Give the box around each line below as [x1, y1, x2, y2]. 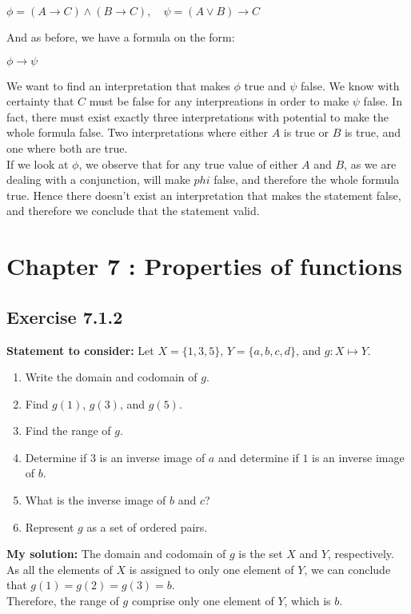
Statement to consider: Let [6, 341, 154, 358]
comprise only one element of [131, 592, 274, 609]
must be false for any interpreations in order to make [89, 93, 349, 110]
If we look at [6, 155, 69, 172]
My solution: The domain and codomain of [6, 545, 226, 562]
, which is [284, 592, 331, 609]
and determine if [217, 449, 299, 465]
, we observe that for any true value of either [78, 155, 298, 172]
